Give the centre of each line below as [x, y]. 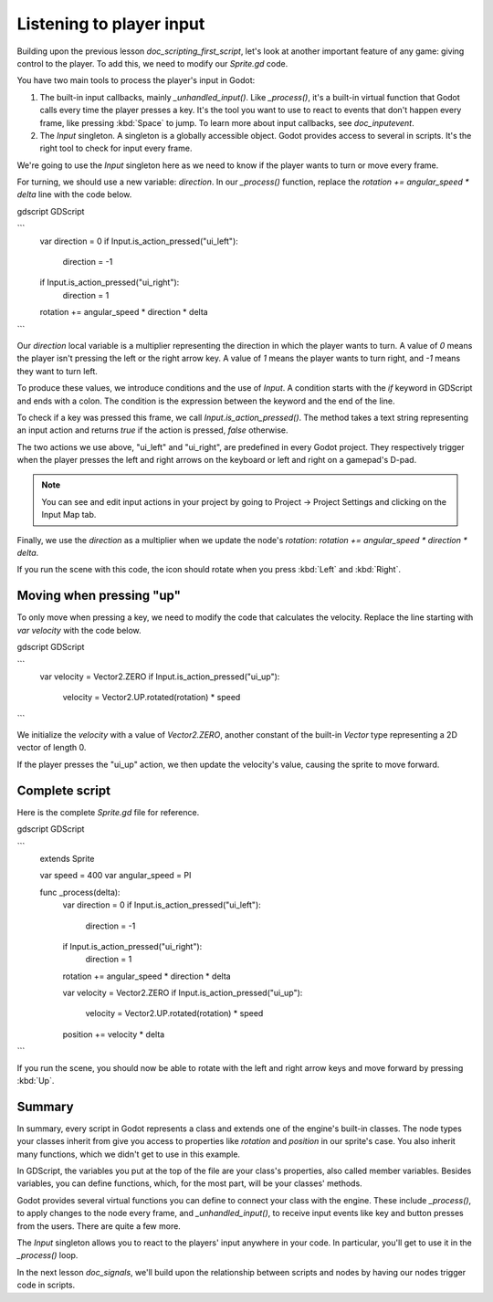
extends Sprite [67, 858]
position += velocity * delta [114, 1034]
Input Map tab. [69, 515]
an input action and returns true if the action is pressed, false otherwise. [152, 430]
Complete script [64, 790]
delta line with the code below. [74, 194]
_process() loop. [47, 1255]
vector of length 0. [52, 748]
